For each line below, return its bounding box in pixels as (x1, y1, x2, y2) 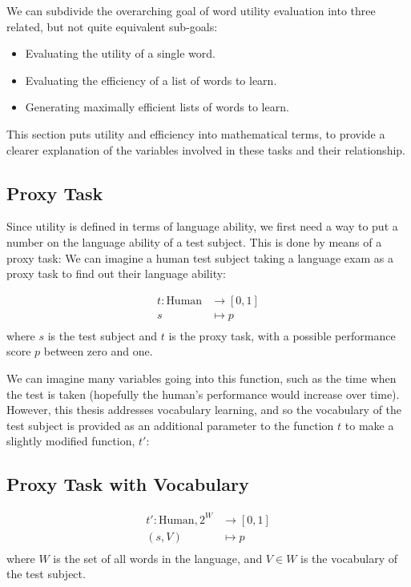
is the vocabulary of (300, 549, 398, 566)
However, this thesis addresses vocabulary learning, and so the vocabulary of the (6, 401, 402, 418)
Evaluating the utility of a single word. (25, 45, 216, 62)
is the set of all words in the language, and (53, 549, 263, 566)
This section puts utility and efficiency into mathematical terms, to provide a (6, 125, 385, 142)
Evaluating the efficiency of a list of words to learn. (25, 71, 277, 88)
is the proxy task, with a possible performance (168, 327, 396, 344)
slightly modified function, (6, 432, 135, 449)
